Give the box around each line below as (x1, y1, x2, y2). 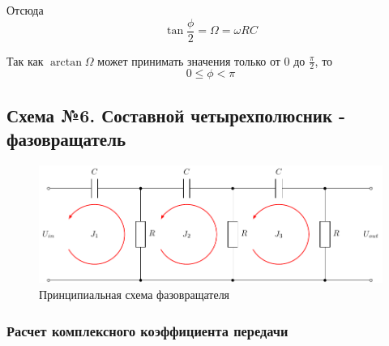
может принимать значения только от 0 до (97, 52, 306, 69)
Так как (6, 52, 44, 69)
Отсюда (6, 2, 44, 18)
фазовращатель (6, 126, 126, 152)
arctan (50, 56, 82, 68)
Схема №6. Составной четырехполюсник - (6, 102, 346, 127)
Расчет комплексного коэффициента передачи (6, 320, 289, 340)
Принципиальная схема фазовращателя (39, 286, 230, 303)
